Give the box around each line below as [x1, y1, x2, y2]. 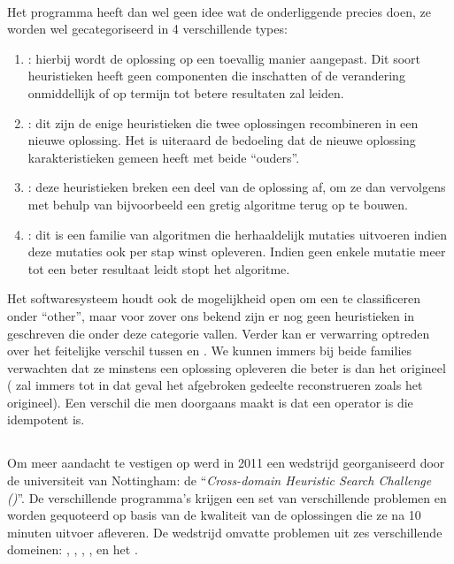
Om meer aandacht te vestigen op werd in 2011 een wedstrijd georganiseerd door [7, 453, 445, 472]
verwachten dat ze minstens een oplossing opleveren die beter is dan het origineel [7, 358, 446, 377]
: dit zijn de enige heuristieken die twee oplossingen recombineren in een [27, 113, 419, 132]
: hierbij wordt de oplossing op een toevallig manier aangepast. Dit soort [27, 49, 421, 67]
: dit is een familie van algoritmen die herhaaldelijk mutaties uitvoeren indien [27, 225, 447, 243]
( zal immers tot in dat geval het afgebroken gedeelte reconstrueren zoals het [7, 376, 423, 394]
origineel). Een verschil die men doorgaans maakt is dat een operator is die [7, 393, 413, 411]
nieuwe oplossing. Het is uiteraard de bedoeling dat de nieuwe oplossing [27, 131, 416, 149]
